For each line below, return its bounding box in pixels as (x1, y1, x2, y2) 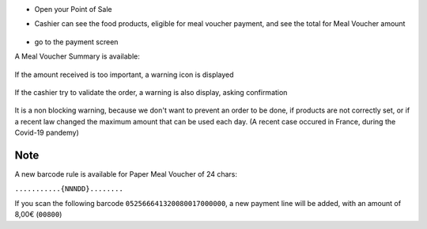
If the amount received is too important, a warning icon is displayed (14, 70, 234, 79)
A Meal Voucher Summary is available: (14, 52, 140, 61)
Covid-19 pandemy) (14, 128, 79, 138)
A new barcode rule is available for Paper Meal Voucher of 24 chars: (14, 170, 237, 179)
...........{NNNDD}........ (14, 185, 124, 193)
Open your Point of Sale (34, 5, 112, 13)
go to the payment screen (34, 36, 119, 47)
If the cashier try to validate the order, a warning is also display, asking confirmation (14, 87, 288, 97)
